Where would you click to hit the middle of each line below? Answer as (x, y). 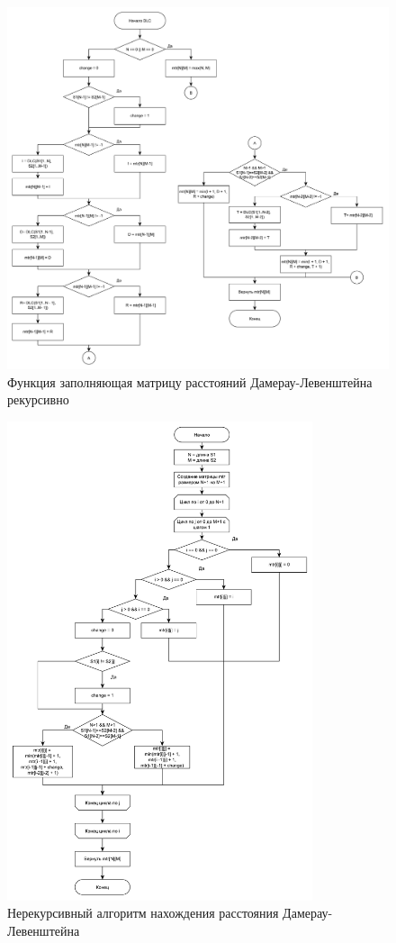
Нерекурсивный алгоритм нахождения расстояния (143, 913)
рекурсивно (38, 399)
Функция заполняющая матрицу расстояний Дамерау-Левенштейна (190, 381)
